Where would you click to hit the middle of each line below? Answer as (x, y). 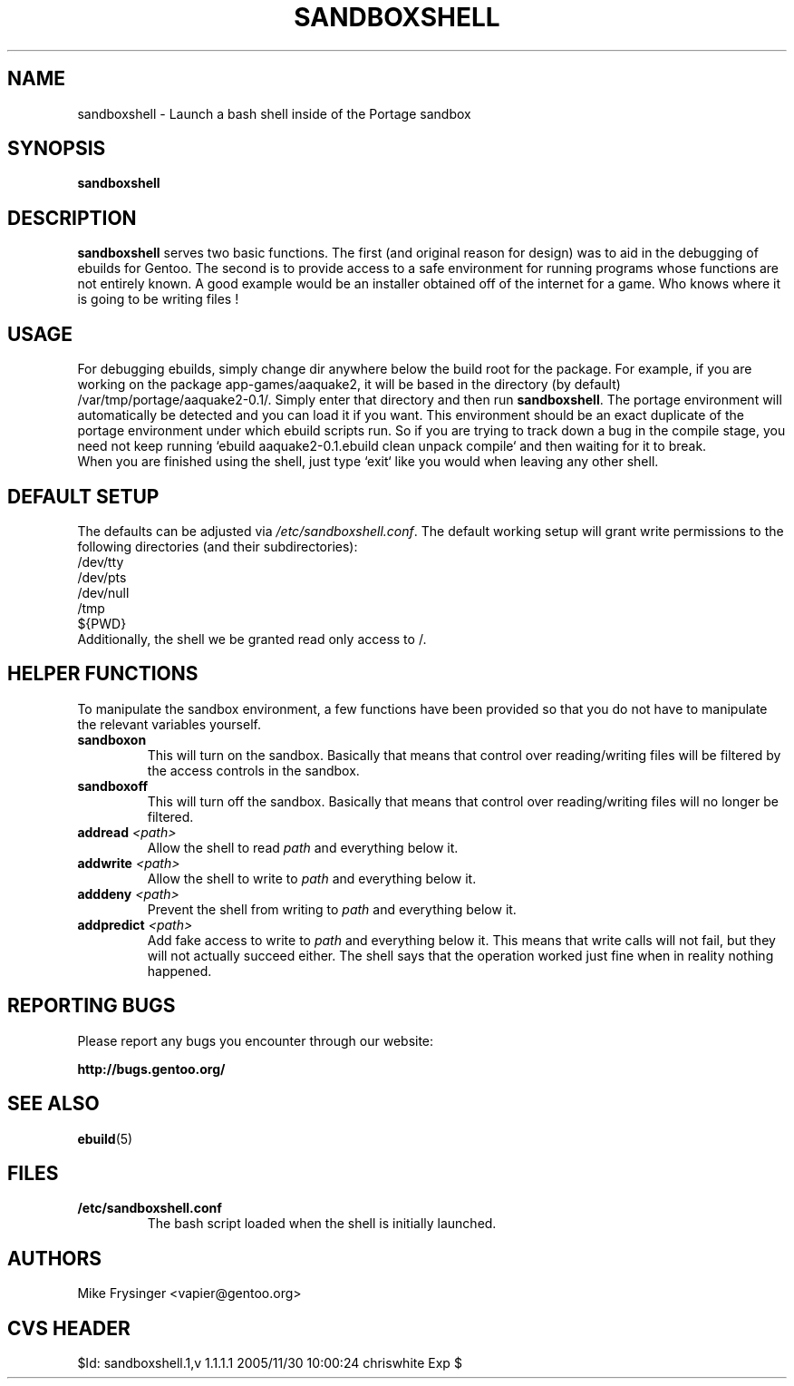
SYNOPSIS (57, 149)
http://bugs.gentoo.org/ (151, 1069)
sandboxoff (113, 786)
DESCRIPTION (72, 218)
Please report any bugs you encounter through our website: (256, 1040)
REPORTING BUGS (92, 1006)
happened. (179, 971)
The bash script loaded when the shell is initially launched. (322, 1224)
